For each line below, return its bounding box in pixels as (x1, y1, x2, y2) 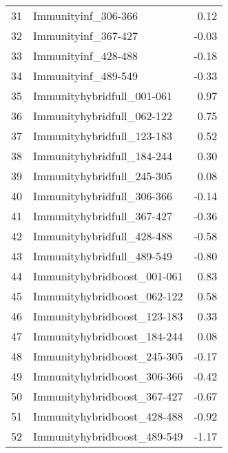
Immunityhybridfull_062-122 (33, 108, 172, 124)
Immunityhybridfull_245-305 (33, 168, 172, 184)
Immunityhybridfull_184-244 (33, 148, 172, 164)
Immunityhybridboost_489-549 (33, 428, 183, 444)
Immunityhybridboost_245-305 (33, 348, 183, 364)
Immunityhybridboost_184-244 (33, 328, 183, 344)
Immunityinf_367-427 (33, 28, 138, 44)
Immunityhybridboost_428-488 (33, 408, 183, 424)
